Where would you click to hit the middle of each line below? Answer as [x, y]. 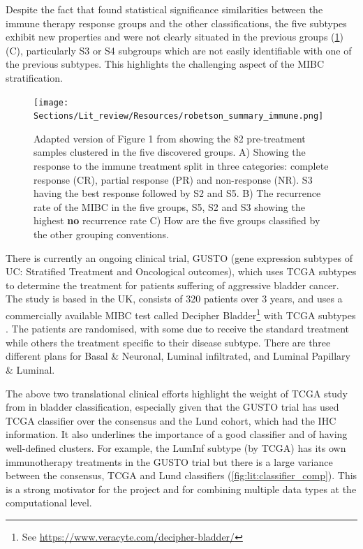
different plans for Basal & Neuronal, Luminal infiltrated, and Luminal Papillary [178, 356]
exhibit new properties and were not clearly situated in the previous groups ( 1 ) [175, 37]
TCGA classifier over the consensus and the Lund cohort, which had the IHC [171, 420]
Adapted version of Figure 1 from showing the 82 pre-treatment [170, 138]
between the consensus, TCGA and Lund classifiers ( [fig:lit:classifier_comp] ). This [181, 475]
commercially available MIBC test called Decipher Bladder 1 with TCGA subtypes [181, 314]
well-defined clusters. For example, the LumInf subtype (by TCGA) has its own [176, 448]
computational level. [49, 503]
